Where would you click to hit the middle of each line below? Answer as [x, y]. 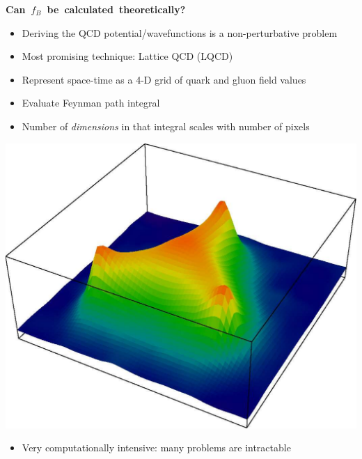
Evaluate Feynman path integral [91, 103]
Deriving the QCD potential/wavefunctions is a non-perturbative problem [180, 32]
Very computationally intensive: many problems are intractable [156, 448]
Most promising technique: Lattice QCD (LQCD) [127, 56]
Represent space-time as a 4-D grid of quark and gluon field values [164, 79]
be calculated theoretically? [116, 9]
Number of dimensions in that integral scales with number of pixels [166, 126]
